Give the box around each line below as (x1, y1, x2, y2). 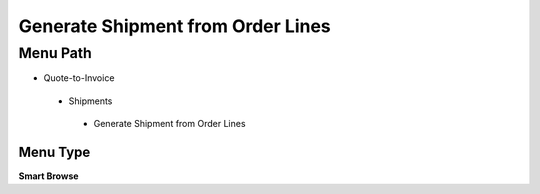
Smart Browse (18, 170, 79, 182)
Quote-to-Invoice (43, 72, 115, 84)
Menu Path (18, 44, 92, 62)
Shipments (68, 95, 113, 107)
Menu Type (18, 143, 91, 160)
